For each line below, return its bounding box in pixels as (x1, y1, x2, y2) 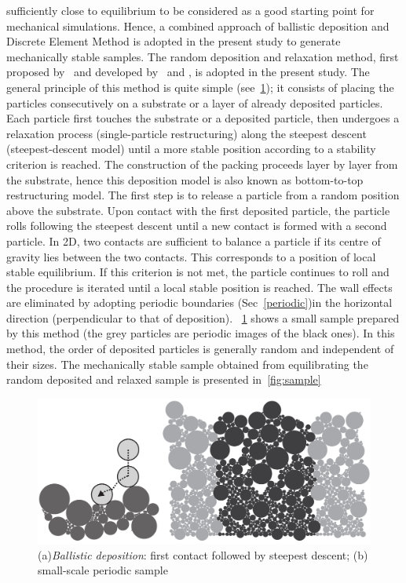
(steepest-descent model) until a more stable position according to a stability (6, 140, 376, 157)
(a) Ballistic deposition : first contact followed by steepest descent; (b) (38, 546, 368, 563)
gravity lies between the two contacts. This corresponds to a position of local (6, 248, 376, 264)
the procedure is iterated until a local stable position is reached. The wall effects (6, 279, 393, 295)
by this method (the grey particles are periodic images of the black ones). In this (6, 325, 395, 341)
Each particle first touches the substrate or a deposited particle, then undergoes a (6, 110, 400, 126)
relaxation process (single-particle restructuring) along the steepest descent (6, 125, 367, 141)
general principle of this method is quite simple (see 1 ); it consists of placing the (6, 78, 394, 95)
